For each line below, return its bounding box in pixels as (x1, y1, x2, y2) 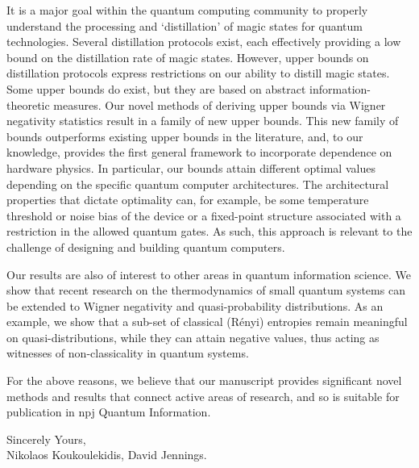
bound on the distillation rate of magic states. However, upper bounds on (6, 48, 369, 65)
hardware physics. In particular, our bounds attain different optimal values (6, 159, 375, 176)
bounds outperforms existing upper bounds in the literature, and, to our (6, 127, 363, 144)
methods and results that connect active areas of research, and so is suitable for (6, 387, 400, 404)
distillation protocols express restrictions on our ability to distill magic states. (6, 65, 390, 81)
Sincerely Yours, (6, 430, 86, 447)
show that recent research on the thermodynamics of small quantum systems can (6, 282, 405, 299)
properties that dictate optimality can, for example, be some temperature (6, 191, 369, 208)
